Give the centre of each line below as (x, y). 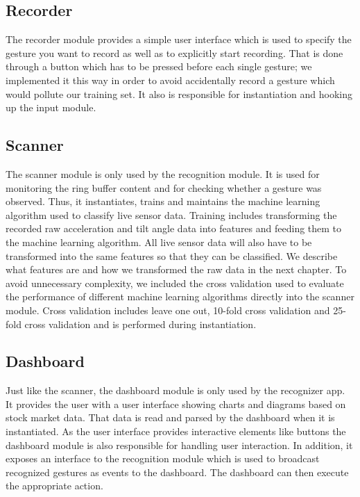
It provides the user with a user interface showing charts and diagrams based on (176, 404)
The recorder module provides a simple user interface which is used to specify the (179, 39)
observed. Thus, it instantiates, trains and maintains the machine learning (163, 201)
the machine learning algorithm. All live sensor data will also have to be (159, 242)
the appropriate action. (54, 486)
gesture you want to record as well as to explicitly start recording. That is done (174, 52)
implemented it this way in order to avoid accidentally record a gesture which (170, 80)
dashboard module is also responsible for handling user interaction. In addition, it (179, 445)
